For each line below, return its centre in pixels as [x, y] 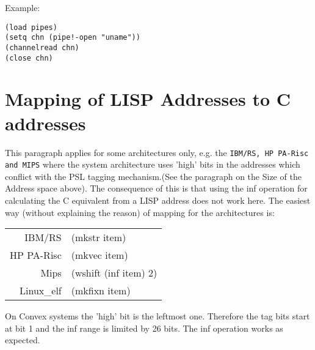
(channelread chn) [42, 47]
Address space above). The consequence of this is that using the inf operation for [156, 188]
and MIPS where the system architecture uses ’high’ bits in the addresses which [153, 164]
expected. [23, 340]
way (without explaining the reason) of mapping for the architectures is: [140, 212]
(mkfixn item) [101, 291]
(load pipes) [31, 27]
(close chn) [29, 58]
